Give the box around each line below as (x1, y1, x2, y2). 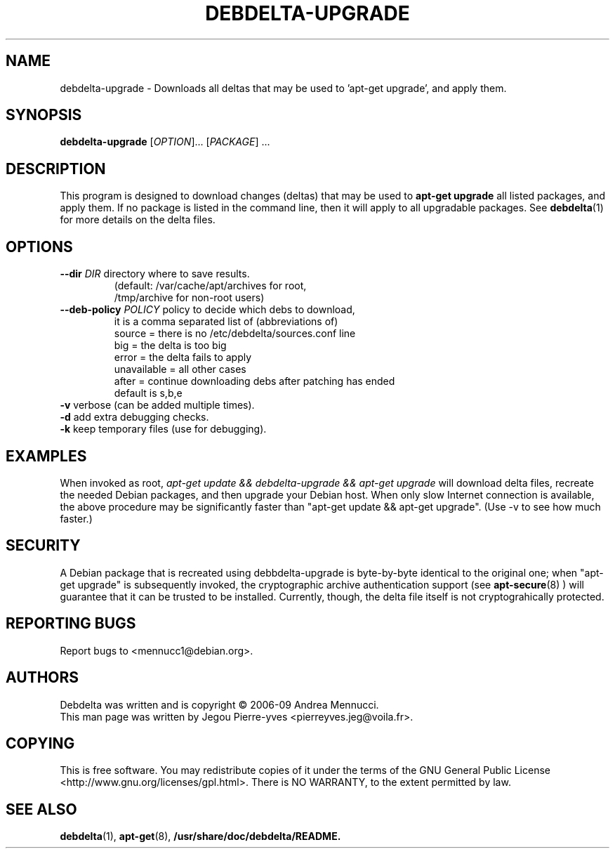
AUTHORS (6, 669, 79, 687)
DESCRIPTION (6, 159, 106, 178)
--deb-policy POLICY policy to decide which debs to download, (60, 303, 355, 316)
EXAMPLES (6, 447, 87, 465)
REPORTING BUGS (6, 615, 136, 633)
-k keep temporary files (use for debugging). (60, 423, 267, 435)
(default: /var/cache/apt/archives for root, (114, 280, 307, 292)
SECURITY (6, 537, 81, 555)
